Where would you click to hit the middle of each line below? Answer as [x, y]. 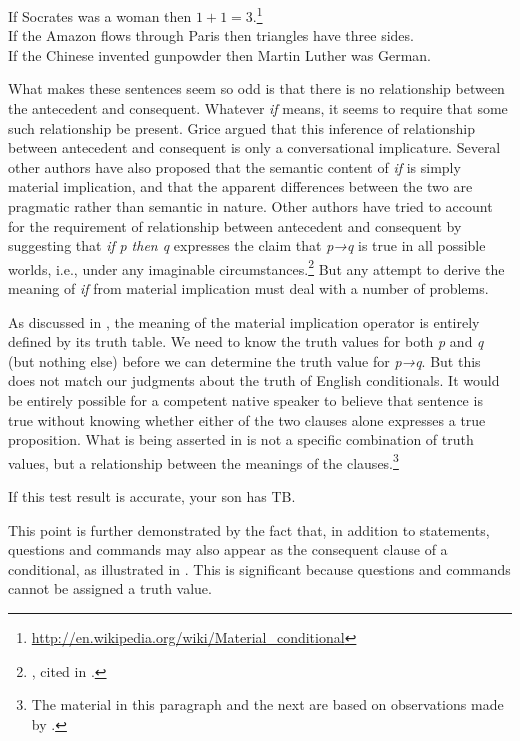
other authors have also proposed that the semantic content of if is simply [234, 166]
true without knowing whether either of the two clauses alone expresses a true [247, 419]
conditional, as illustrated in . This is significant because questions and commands [259, 568]
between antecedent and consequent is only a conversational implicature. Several [254, 147]
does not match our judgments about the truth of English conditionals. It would [254, 380]
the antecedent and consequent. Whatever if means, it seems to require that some [258, 108]
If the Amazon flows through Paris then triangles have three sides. [211, 35]
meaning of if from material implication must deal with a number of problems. [248, 288]
